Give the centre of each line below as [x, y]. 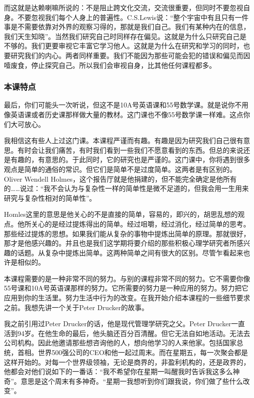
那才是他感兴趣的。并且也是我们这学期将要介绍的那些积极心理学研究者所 [120, 243]
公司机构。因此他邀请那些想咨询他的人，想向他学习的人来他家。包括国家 [120, 343]
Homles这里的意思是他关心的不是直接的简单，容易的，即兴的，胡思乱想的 [121, 214]
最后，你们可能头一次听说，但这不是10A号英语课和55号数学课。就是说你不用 [126, 105]
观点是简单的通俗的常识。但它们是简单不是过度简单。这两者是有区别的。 [120, 169]
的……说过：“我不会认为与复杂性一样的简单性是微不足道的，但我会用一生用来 [127, 188]
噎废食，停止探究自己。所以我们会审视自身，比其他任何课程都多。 [110, 65]
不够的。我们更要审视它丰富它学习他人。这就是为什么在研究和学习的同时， [124, 46]
